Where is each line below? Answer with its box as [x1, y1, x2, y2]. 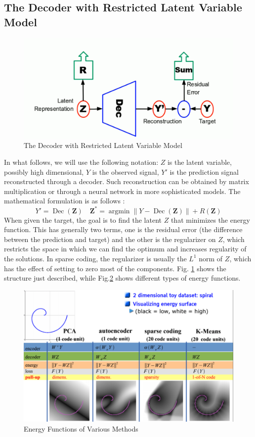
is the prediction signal [170, 166, 239, 177]
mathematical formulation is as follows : [4, 195, 125, 206]
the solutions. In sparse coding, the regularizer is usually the [4, 253, 187, 263]
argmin [108, 207, 130, 215]
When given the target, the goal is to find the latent [4, 214, 162, 225]
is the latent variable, [167, 157, 232, 167]
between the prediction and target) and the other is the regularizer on [4, 234, 216, 244]
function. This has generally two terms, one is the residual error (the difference [4, 224, 243, 235]
